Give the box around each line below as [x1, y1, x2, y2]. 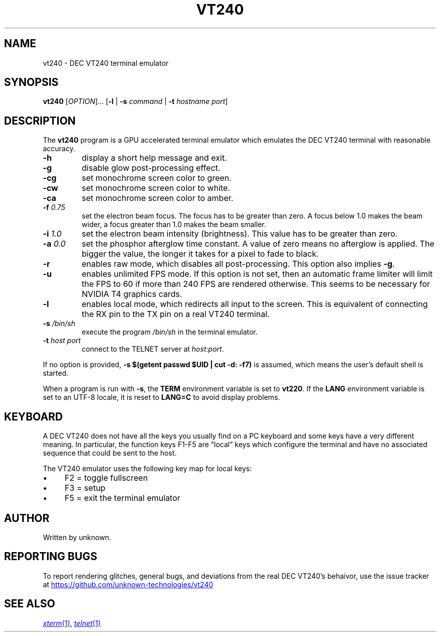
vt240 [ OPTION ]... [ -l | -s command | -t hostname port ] [43, 97, 228, 106]
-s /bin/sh [43, 319, 75, 328]
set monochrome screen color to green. [81, 173, 232, 183]
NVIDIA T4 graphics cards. [81, 289, 182, 299]
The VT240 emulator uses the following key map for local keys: [43, 464, 252, 473]
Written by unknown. [43, 533, 112, 542]
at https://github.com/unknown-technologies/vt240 [43, 580, 213, 589]
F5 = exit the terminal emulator [64, 493, 180, 503]
